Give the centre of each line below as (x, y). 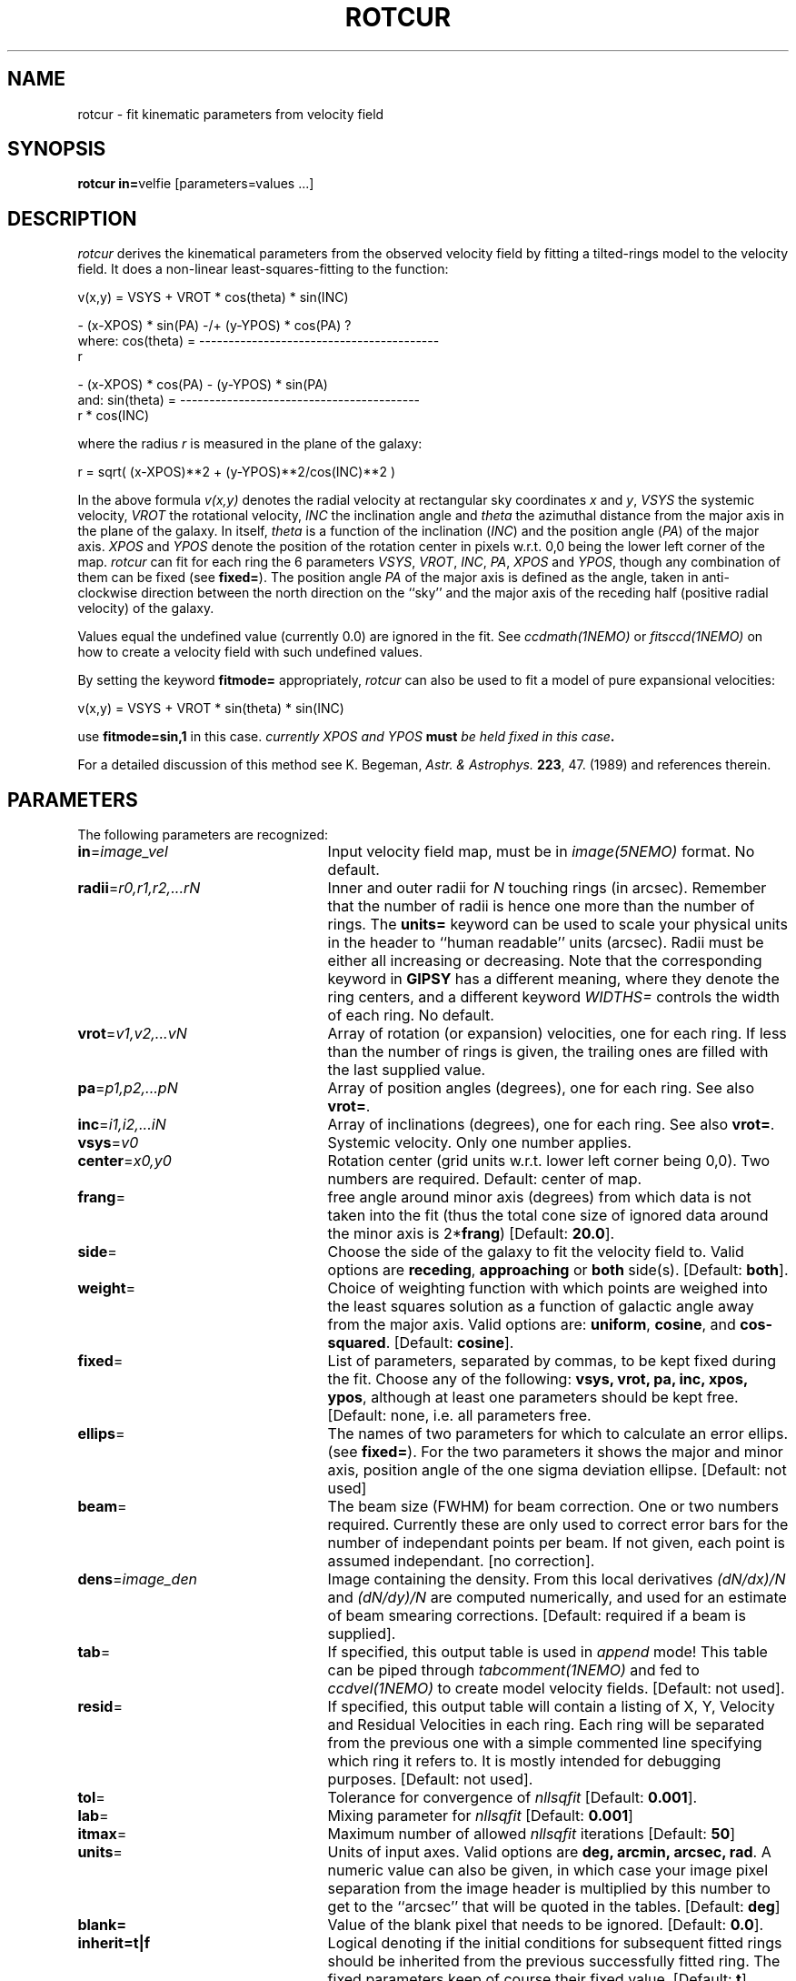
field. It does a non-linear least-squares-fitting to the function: (263, 269)
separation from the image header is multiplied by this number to (549, 1889)
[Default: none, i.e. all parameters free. (459, 1416)
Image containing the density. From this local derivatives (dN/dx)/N (557, 1579)
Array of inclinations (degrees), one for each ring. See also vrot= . (551, 1125)
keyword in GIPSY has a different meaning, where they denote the (553, 979)
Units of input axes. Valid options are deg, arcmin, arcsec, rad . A (549, 1852)
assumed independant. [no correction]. (461, 1561)
